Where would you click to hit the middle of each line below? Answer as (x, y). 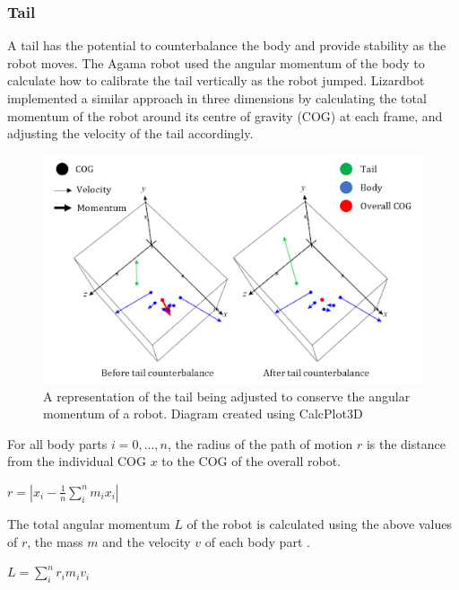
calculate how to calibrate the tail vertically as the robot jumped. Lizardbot (216, 80)
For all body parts (57, 443)
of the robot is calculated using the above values (319, 523)
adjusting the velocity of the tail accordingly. (130, 133)
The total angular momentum (89, 523)
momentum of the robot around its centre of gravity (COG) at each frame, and (225, 115)
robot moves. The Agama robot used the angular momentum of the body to (216, 62)
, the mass (55, 541)
